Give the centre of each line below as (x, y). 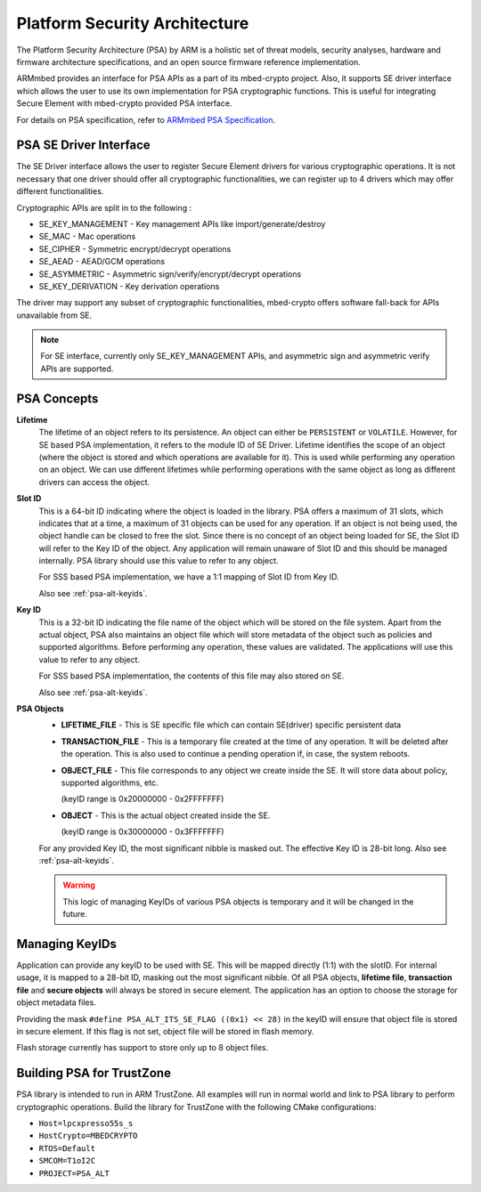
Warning (79, 885)
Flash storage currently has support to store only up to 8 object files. (143, 1048)
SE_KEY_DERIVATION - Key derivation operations (129, 286)
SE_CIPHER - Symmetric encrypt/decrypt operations (135, 248)
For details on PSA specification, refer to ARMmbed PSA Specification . (146, 119)
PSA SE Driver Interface (83, 146)
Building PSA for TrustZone (94, 1073)
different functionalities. (60, 191)
